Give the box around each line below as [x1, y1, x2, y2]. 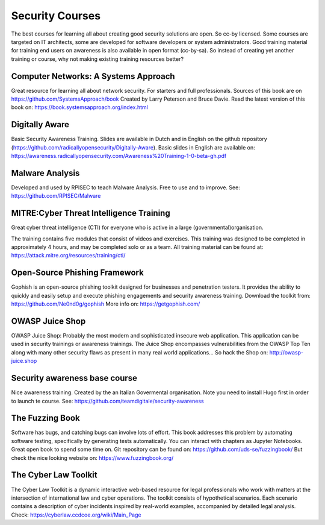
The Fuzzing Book [11, 413, 81, 423]
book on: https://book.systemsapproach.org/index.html [11, 104, 149, 111]
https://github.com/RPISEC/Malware [11, 192, 101, 200]
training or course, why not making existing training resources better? [11, 55, 184, 63]
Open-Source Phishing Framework [11, 268, 144, 278]
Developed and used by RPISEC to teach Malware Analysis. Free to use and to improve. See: [11, 184, 240, 191]
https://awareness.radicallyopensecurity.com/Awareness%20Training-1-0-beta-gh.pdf [11, 152, 227, 160]
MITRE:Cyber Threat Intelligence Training [11, 208, 171, 218]
